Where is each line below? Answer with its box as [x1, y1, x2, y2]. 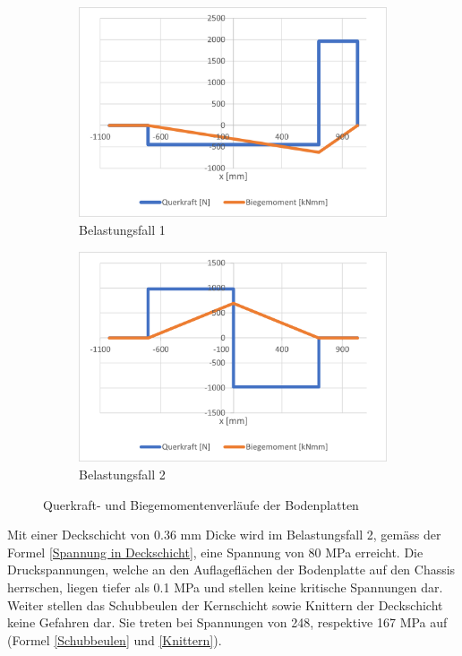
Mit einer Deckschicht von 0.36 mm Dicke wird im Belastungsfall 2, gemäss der [7, 525, 441, 544]
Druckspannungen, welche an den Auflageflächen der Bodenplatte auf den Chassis [7, 560, 456, 579]
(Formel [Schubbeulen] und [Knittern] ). [7, 630, 222, 649]
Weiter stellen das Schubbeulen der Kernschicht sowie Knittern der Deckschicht [7, 595, 443, 614]
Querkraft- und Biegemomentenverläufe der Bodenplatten [43, 495, 359, 514]
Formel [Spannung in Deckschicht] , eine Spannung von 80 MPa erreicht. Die [7, 542, 423, 561]
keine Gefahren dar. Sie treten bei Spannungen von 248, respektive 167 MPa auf [7, 613, 448, 632]
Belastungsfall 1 [79, 220, 166, 239]
